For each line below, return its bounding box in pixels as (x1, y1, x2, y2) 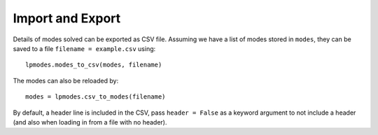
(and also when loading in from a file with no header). (13, 118, 167, 126)
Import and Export (13, 10, 121, 26)
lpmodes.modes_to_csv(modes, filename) (25, 61, 162, 69)
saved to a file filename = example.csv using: (13, 44, 156, 52)
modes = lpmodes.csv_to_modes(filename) (25, 93, 166, 101)
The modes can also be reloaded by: (13, 76, 119, 85)
